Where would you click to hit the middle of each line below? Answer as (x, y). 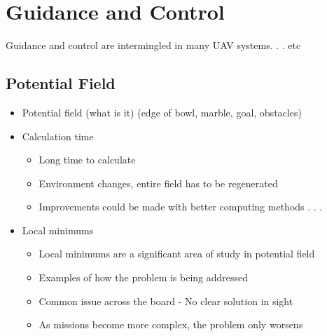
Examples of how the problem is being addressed (144, 277)
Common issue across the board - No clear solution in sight (166, 301)
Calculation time (58, 136)
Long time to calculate (87, 160)
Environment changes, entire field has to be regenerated (158, 183)
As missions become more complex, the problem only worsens (171, 324)
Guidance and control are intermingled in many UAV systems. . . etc (153, 45)
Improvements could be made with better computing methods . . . (181, 207)
